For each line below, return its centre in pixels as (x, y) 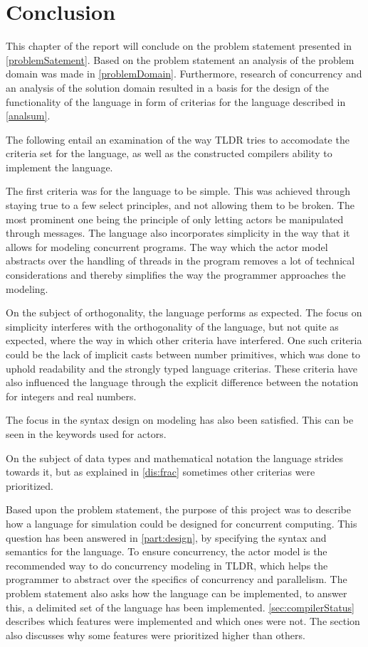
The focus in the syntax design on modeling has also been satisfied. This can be (180, 420)
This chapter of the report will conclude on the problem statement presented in (179, 46)
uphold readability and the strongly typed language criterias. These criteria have (182, 368)
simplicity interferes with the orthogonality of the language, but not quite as (172, 326)
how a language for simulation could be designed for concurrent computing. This (182, 523)
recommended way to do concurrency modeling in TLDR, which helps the (167, 565)
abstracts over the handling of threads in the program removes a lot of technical (180, 261)
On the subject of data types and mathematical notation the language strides (175, 458)
